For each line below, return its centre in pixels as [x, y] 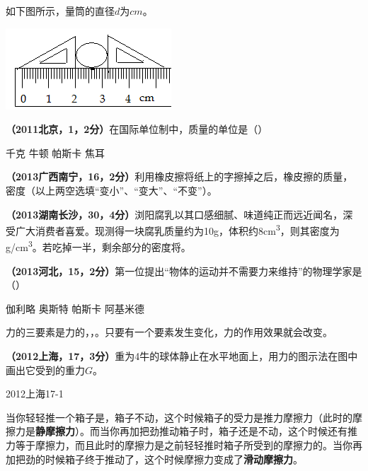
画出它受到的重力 [45, 370]
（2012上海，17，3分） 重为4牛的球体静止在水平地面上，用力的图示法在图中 [182, 356]
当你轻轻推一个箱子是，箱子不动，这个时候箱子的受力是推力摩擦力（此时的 [179, 417]
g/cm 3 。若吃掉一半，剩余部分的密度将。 [98, 246]
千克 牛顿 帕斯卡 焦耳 [55, 152]
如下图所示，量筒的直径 [60, 11]
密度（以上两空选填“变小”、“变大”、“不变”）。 [111, 190]
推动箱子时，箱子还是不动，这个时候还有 [253, 431]
